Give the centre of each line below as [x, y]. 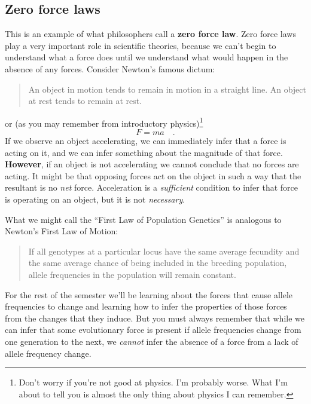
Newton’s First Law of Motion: [62, 231]
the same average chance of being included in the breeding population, [158, 263]
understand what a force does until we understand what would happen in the [147, 57]
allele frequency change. [48, 353]
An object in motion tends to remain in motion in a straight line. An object [167, 89]
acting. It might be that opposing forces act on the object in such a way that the [153, 175]
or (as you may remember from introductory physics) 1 [104, 122]
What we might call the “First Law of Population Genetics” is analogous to [143, 219]
